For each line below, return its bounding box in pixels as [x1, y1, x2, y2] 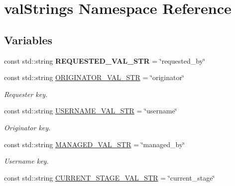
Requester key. [4, 89, 48, 99]
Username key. [4, 156, 49, 166]
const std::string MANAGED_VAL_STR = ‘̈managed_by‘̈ [4, 139, 185, 149]
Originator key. [4, 122, 51, 132]
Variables [4, 32, 53, 47]
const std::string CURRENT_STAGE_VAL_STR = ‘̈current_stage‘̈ [4, 172, 215, 183]
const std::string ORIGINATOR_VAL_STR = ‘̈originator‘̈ [4, 72, 184, 83]
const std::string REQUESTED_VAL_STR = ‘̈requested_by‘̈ [4, 55, 205, 66]
